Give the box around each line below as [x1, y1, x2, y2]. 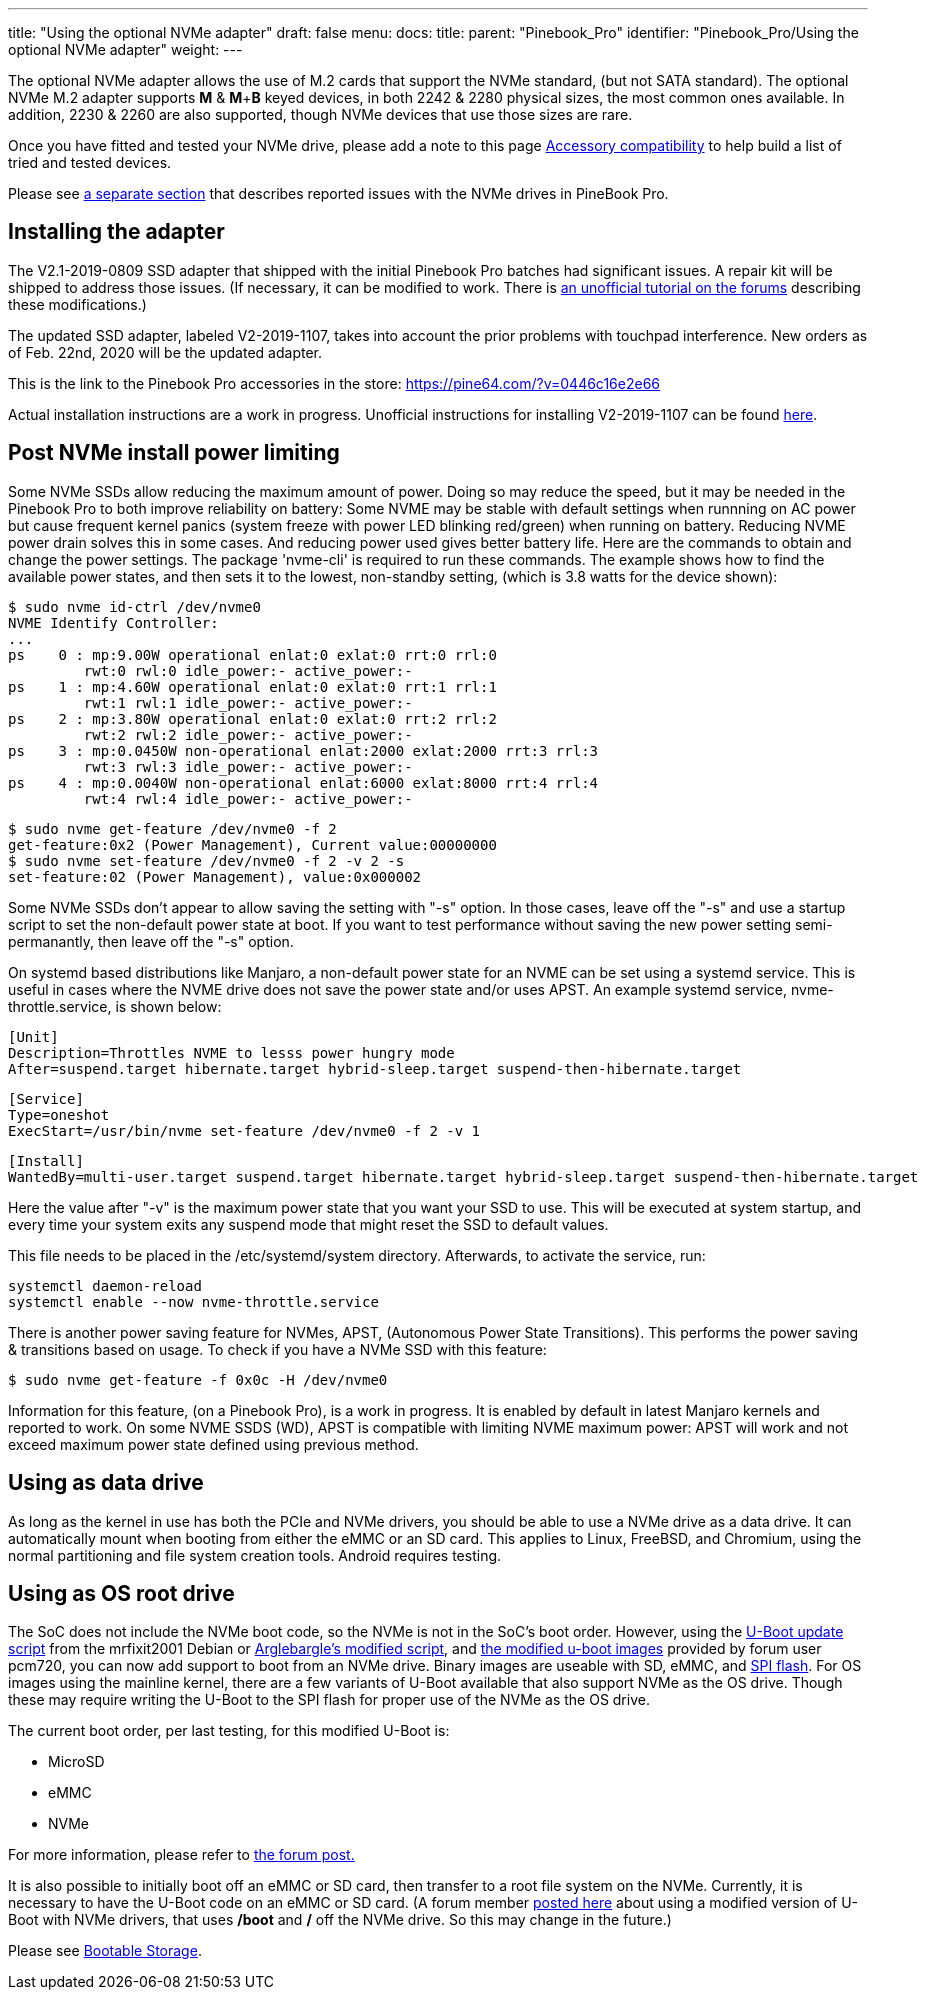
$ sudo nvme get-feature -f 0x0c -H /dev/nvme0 [8, 1371, 388, 1388]
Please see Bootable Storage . [8, 1942, 202, 1960]
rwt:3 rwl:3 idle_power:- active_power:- [83, 758, 413, 775]
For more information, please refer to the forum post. [8, 1846, 355, 1864]
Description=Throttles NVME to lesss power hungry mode [8, 1044, 455, 1061]
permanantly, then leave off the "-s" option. [8, 932, 294, 950]
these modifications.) [8, 295, 147, 313]
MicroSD [48, 1753, 105, 1771]
